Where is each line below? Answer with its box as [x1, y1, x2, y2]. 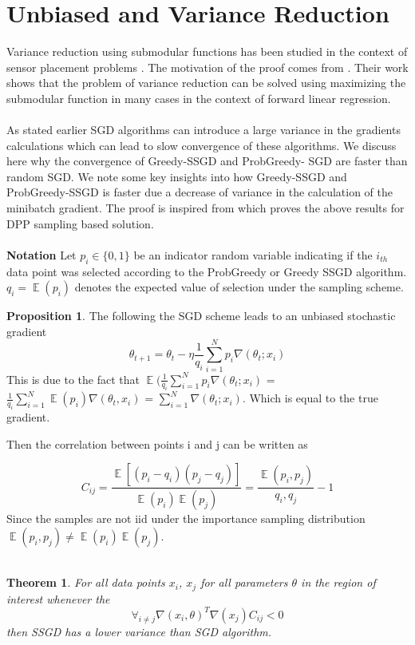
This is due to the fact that [6, 370, 140, 387]
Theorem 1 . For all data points [6, 574, 165, 591]
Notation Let [6, 246, 77, 263]
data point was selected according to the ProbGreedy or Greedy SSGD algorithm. [6, 263, 407, 279]
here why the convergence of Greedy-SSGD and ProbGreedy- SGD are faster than [6, 152, 408, 169]
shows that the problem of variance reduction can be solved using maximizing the [6, 74, 406, 91]
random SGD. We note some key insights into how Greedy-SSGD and [6, 168, 347, 184]
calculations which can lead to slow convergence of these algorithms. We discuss [6, 137, 397, 153]
